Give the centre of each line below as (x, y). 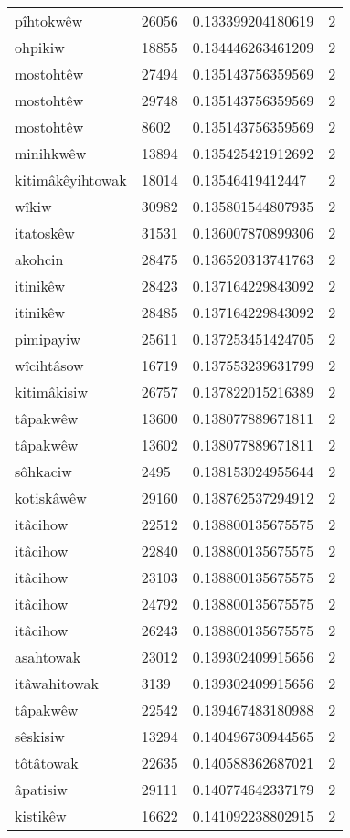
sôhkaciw (43, 471)
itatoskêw (45, 233)
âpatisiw (41, 789)
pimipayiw (48, 339)
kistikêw (41, 816)
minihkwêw (51, 153)
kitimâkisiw (52, 392)
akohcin (39, 259)
